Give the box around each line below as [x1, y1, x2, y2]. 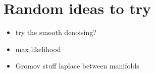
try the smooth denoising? [15, 27, 96, 37]
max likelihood [15, 43, 61, 54]
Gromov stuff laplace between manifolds [15, 60, 139, 71]
